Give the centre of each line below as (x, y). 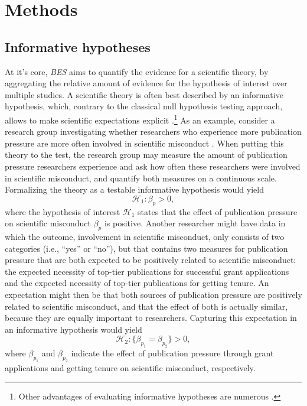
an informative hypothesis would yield (74, 329)
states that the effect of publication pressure (218, 211)
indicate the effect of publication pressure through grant (172, 353)
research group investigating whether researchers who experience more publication (153, 131)
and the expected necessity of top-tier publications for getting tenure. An (137, 283)
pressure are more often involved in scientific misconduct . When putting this (144, 143)
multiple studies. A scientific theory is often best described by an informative (144, 94)
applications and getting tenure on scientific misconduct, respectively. (130, 367)
